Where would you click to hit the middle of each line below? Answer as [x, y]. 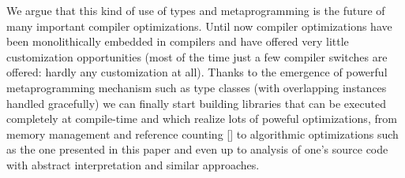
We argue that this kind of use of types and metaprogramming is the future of [196, 10]
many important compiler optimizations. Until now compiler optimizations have [199, 26]
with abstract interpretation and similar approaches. [133, 164]
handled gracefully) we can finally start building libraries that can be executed [197, 103]
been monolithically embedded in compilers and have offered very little [178, 41]
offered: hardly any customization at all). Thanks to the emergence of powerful [197, 72]
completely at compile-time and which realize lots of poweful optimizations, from [202, 119]
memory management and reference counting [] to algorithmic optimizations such [202, 133]
